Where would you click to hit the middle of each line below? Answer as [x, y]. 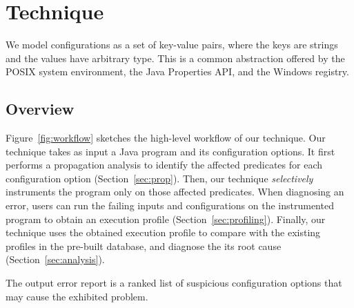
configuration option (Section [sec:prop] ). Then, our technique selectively [159, 178]
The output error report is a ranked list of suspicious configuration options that [174, 283]
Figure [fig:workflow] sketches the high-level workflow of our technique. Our [166, 138]
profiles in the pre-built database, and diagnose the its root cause [144, 246]
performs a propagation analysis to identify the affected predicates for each [164, 165]
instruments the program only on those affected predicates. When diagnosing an [175, 192]
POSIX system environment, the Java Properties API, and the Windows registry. [177, 71]
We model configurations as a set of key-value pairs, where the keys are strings [172, 45]
